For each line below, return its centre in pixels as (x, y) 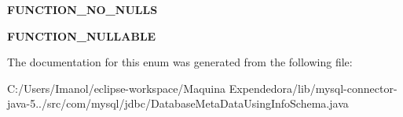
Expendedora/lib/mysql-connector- (313, 88)
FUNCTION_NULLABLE (82, 35)
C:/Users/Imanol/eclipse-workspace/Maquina (117, 88)
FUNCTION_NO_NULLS (82, 9)
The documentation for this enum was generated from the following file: (180, 62)
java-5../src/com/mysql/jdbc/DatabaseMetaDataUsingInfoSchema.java (178, 103)
